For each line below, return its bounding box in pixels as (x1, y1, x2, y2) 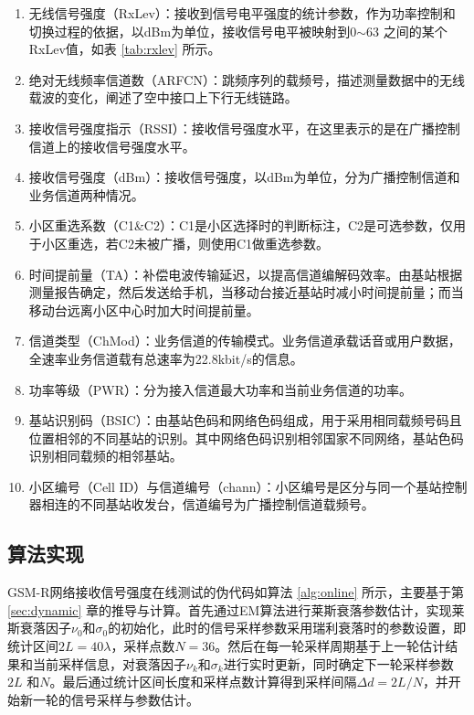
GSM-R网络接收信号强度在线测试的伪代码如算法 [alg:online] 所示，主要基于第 (7, 582, 465, 602)
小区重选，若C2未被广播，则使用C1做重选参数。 (41, 233, 330, 252)
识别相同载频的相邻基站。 (28, 446, 183, 465)
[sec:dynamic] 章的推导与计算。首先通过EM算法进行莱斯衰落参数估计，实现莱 (7, 600, 465, 619)
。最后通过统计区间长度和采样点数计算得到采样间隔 (49, 672, 357, 691)
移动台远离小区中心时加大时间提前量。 (28, 300, 259, 319)
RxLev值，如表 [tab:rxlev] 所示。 (28, 39, 221, 59)
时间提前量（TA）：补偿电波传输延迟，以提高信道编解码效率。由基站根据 (28, 264, 463, 283)
